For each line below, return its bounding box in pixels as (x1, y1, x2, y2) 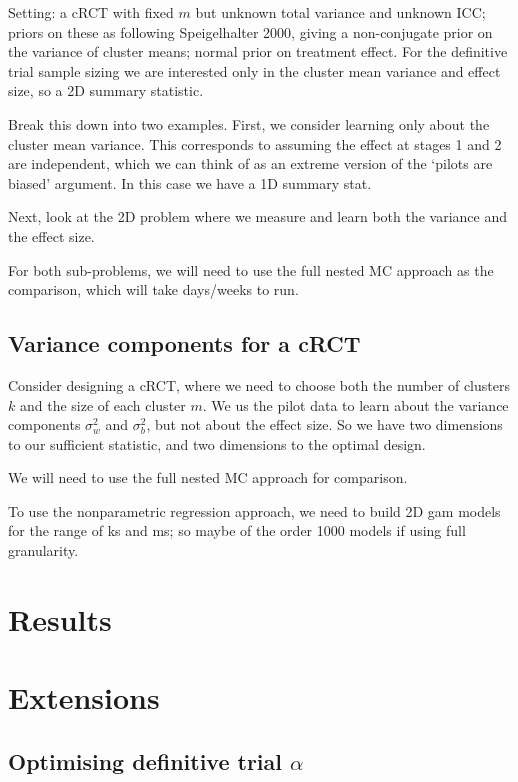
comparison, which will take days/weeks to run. (8, 279, 299, 300)
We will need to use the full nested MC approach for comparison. (8, 467, 408, 488)
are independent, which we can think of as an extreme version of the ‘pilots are (8, 153, 493, 174)
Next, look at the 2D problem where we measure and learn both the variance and (8, 206, 507, 227)
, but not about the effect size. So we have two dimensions (146, 414, 503, 435)
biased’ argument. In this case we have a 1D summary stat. (8, 172, 372, 193)
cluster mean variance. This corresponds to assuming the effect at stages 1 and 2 (8, 133, 502, 154)
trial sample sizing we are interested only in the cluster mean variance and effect (8, 60, 501, 81)
